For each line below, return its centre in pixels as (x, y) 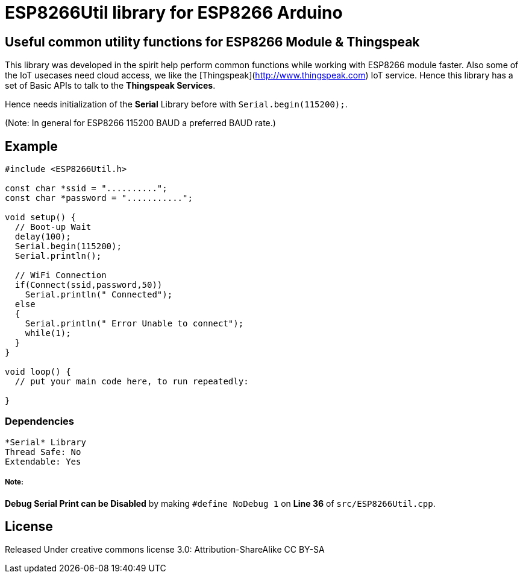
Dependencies (40, 421)
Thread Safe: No (43, 452)
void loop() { (38, 372)
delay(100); (43, 237)
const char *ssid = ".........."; (86, 189)
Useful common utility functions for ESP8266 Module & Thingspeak (212, 42)
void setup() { (41, 218)
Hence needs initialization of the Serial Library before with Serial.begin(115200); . (176, 104)
